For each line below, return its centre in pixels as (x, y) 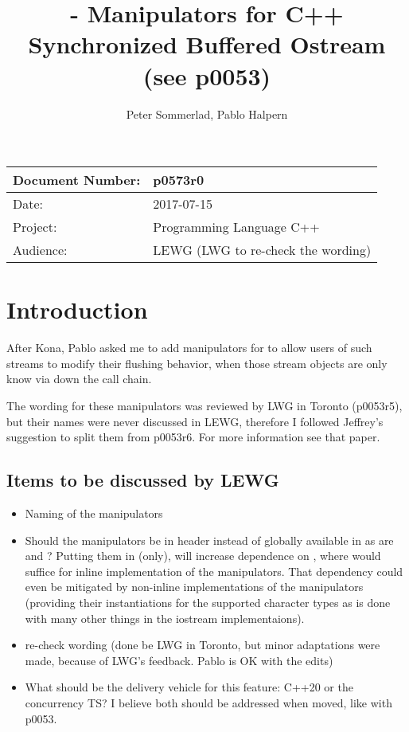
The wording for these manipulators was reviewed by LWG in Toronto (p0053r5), (204, 405)
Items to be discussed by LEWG (143, 480)
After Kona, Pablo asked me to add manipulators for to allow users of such (189, 348)
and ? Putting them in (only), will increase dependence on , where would (203, 556)
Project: (35, 227)
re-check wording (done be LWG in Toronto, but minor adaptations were (203, 645)
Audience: (40, 250)
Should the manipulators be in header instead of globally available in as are (209, 540)
